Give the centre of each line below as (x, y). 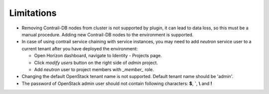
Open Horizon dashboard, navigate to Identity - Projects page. (98, 56)
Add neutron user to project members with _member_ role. (94, 69)
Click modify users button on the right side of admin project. (96, 63)
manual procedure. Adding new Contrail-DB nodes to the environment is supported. (108, 34)
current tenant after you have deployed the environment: (80, 48)
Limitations (33, 13)
